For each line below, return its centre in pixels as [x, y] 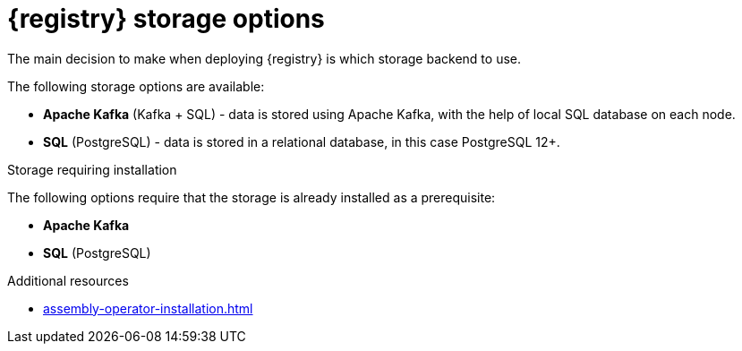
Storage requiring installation [92, 169]
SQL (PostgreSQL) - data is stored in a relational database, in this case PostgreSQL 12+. [302, 141]
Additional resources [68, 280]
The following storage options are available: [136, 86]
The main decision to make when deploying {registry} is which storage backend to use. [264, 58]
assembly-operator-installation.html [148, 308]
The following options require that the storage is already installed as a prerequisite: [252, 197]
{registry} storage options [166, 19]
